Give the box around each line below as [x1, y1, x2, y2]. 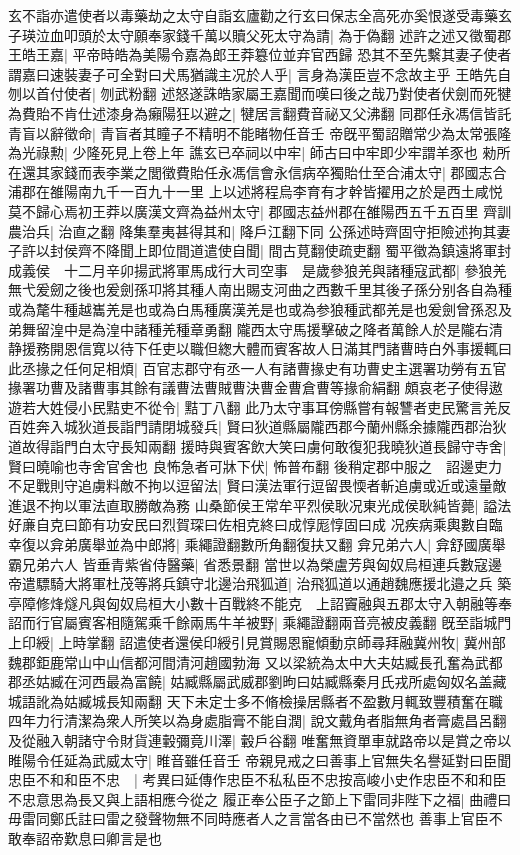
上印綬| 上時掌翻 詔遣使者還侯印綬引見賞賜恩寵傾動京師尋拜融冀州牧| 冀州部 [8, 632, 506, 652]
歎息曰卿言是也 [63, 827, 162, 848]
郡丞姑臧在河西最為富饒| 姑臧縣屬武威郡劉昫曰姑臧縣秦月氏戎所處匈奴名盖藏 [8, 671, 507, 692]
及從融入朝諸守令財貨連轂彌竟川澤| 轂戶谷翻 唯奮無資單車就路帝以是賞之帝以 [8, 729, 512, 750]
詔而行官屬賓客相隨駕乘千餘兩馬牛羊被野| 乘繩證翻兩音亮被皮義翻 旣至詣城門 [8, 612, 512, 633]
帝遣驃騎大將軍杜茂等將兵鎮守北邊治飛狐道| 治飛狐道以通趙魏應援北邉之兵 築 [8, 573, 512, 594]
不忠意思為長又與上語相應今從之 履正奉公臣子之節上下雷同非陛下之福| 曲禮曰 [8, 788, 512, 809]
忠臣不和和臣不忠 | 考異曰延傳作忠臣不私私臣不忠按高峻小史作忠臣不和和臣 [8, 769, 507, 790]
